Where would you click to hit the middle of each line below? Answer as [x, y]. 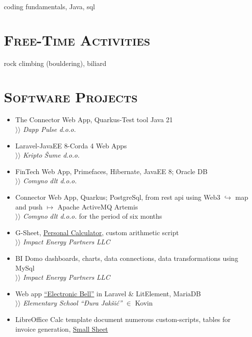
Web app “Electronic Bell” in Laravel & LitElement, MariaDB [108, 293]
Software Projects [71, 96]
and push [29, 206]
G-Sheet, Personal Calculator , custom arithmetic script [97, 232]
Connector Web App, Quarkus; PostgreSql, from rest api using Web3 [118, 197]
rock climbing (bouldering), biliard [55, 63]
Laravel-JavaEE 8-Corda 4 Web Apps [71, 145]
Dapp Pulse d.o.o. [49, 129]
